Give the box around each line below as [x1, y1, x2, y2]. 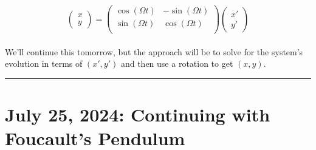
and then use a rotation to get [120, 57, 233, 70]
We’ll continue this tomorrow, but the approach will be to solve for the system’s [5, 45, 303, 58]
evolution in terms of [5, 57, 83, 70]
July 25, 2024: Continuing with [5, 102, 270, 127]
